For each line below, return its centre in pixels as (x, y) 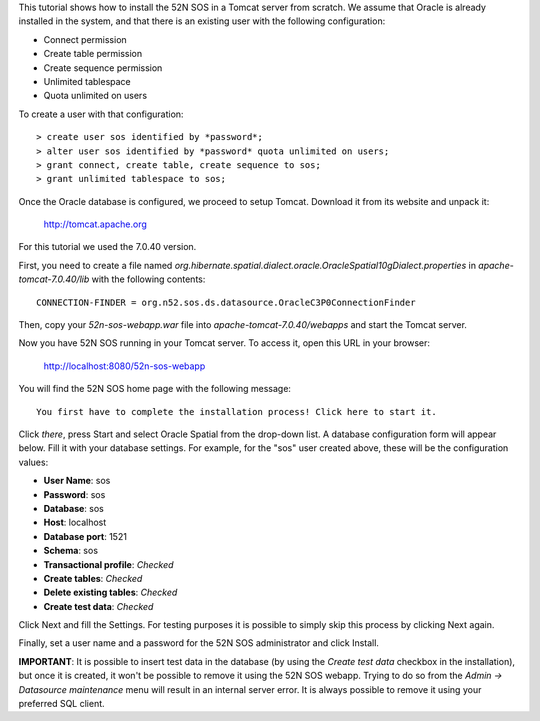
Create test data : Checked (98, 606)
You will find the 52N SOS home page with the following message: (155, 389)
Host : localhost (75, 522)
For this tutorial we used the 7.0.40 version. (107, 247)
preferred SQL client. (61, 704)
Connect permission (85, 39)
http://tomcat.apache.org (95, 224)
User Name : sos (77, 481)
